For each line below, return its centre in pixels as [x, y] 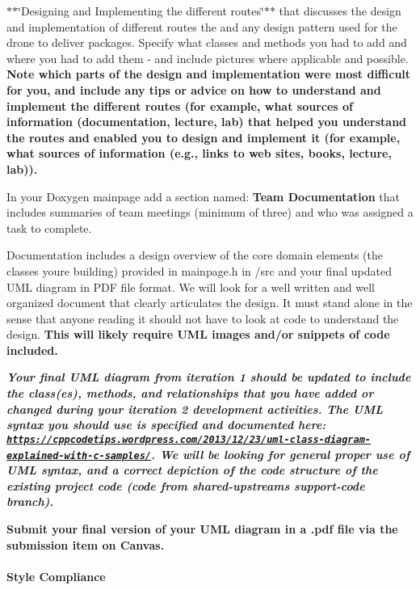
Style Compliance [56, 576]
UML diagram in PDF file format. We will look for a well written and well [191, 287]
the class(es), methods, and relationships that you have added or [190, 393]
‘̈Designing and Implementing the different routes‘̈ [141, 11]
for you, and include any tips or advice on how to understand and [194, 89]
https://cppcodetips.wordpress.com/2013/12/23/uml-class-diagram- [189, 439]
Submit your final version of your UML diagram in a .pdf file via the [202, 528]
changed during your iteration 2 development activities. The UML [195, 409]
